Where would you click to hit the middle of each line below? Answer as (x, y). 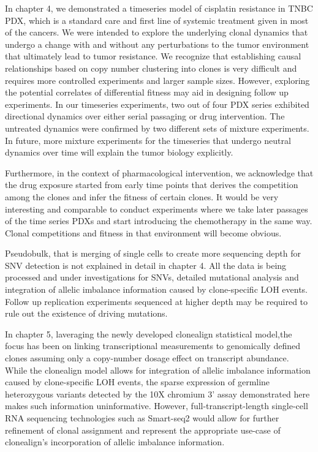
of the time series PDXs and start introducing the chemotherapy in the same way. (159, 221)
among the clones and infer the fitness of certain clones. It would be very (142, 196)
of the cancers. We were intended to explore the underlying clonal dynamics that (157, 32)
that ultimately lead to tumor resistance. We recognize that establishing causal (153, 56)
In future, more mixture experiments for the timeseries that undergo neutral (148, 140)
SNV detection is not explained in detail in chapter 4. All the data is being (146, 265)
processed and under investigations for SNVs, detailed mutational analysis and (152, 277)
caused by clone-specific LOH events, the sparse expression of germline (138, 382)
